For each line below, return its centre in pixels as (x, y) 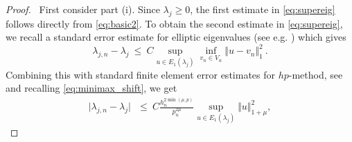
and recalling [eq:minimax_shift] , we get (91, 88)
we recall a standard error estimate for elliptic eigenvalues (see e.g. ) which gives (176, 37)
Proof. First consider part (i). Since (83, 9)
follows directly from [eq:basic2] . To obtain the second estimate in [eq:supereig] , (174, 23)
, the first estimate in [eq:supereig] (263, 9)
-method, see (316, 74)
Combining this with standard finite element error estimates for (141, 74)
